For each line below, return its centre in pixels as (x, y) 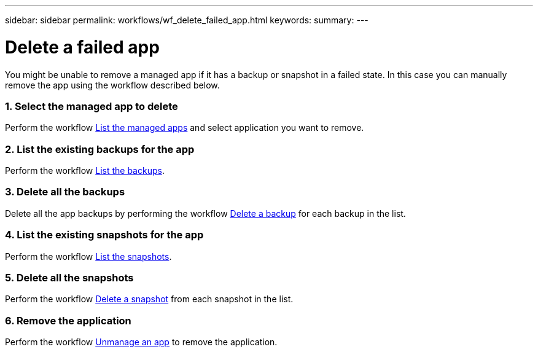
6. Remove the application (68, 320)
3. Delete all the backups (65, 192)
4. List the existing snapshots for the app (104, 235)
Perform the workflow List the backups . (85, 170)
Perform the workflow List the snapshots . (88, 256)
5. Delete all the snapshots (69, 277)
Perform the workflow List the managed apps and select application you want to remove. (185, 128)
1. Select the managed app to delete (92, 106)
